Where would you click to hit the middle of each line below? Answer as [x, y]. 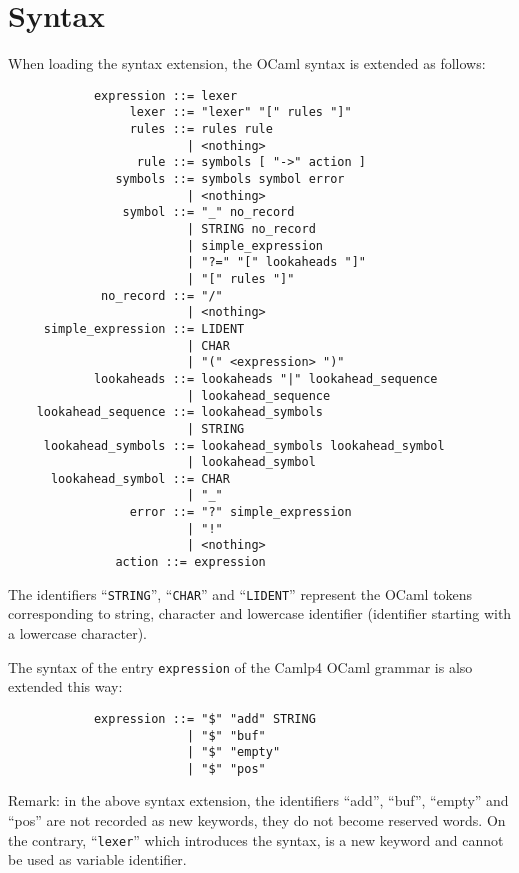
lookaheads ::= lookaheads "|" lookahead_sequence [265, 378]
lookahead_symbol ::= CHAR [140, 478]
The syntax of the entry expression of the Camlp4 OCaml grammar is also [240, 666]
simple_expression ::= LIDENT [144, 328]
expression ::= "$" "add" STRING [204, 718]
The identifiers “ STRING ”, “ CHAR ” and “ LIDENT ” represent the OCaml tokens [240, 593]
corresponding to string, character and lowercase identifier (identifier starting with [260, 613]
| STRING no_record [251, 228]
